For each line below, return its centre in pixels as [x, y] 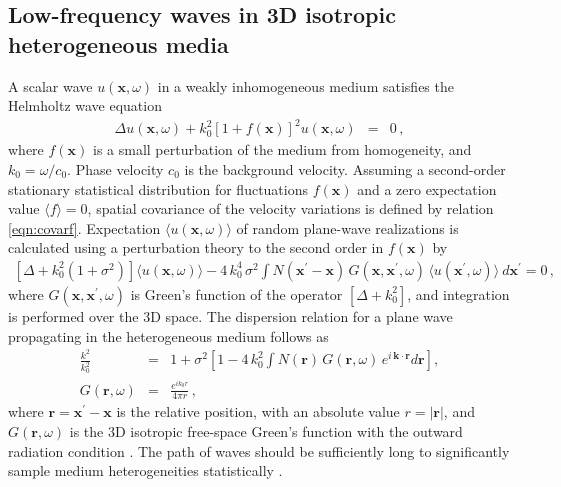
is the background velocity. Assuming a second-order [345, 168]
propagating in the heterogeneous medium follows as [168, 335]
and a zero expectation [427, 188]
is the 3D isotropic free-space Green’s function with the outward [266, 431]
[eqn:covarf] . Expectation [84, 227]
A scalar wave [50, 85]
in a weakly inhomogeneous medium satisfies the [305, 85]
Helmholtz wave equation [85, 105]
